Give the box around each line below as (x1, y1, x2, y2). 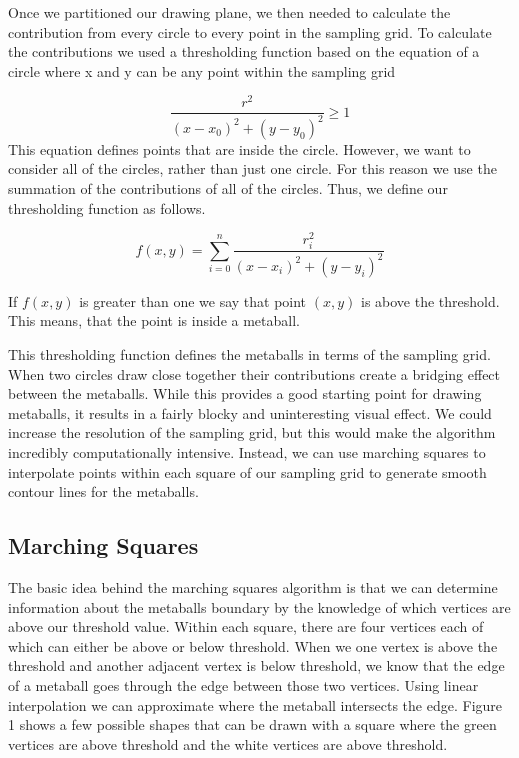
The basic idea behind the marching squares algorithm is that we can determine (8, 576, 498, 597)
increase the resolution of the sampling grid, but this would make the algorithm (8, 422, 496, 443)
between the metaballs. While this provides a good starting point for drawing (8, 383, 482, 404)
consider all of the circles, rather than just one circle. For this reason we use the (8, 158, 497, 179)
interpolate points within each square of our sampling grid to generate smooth (8, 461, 487, 482)
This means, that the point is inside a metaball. (8, 310, 300, 331)
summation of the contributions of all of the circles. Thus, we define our (8, 178, 448, 199)
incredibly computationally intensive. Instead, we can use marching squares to (8, 442, 486, 462)
